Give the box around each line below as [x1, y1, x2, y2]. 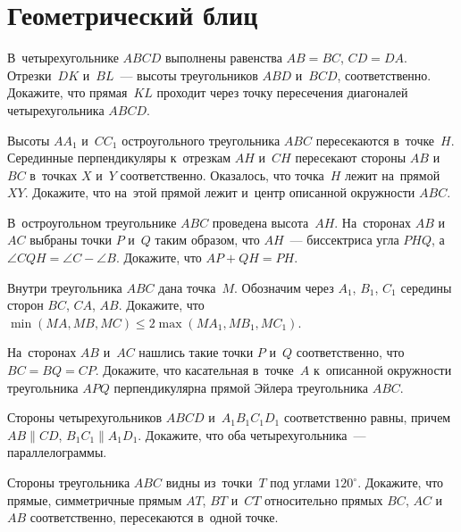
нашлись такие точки [138, 343, 254, 362]
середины [400, 278, 452, 296]
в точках [29, 165, 78, 184]
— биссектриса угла [289, 230, 399, 249]
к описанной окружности [313, 361, 452, 379]
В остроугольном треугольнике [7, 212, 177, 231]
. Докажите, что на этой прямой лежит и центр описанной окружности [24, 183, 415, 202]
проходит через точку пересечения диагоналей [156, 83, 408, 102]
